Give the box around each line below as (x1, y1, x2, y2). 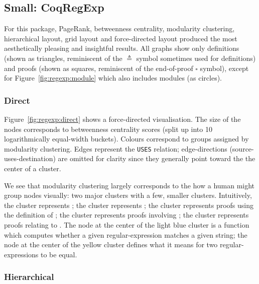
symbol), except (200, 62, 249, 73)
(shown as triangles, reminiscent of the (4, 52, 122, 63)
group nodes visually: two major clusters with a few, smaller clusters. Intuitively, (4, 190, 252, 200)
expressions (4, 249, 39, 259)
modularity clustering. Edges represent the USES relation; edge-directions (4, 143, 227, 154)
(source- (229, 143, 254, 154)
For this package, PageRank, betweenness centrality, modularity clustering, (4, 23, 235, 34)
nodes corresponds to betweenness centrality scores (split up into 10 (4, 123, 212, 134)
